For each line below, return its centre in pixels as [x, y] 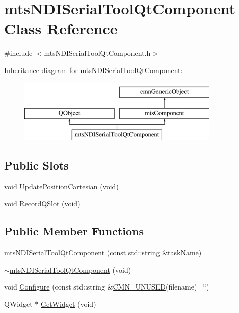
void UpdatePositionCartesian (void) [61, 186]
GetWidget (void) [68, 304]
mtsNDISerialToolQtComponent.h [97, 53]
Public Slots [36, 165]
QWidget [18, 304]
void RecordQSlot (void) [42, 203]
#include [18, 53]
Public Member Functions [74, 231]
